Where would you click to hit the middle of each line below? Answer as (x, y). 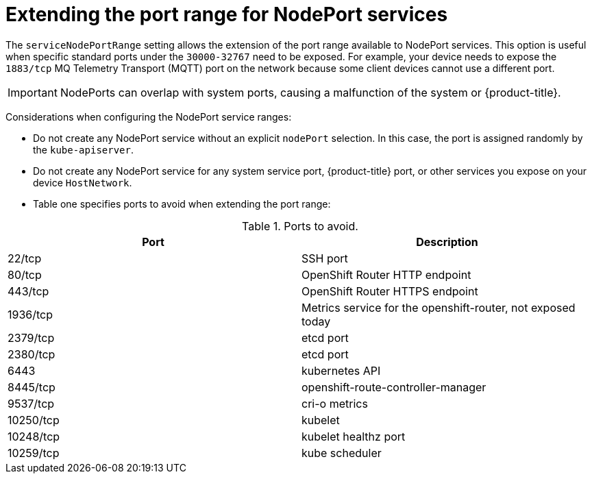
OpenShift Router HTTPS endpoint (390, 291)
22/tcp (25, 258)
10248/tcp (34, 436)
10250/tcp (34, 420)
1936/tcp (30, 314)
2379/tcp (31, 337)
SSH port (325, 258)
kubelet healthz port (354, 436)
